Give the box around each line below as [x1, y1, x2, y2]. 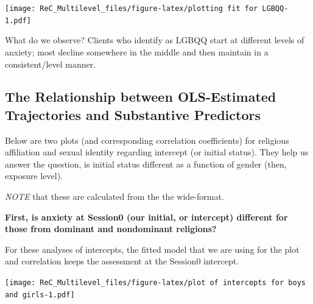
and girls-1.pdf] [5, 290, 75, 299]
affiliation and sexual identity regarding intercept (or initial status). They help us [5, 146, 309, 158]
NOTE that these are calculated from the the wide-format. [5, 190, 224, 203]
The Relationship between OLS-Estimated [5, 87, 276, 106]
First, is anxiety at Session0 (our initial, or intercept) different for [5, 210, 288, 223]
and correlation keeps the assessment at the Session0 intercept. [5, 255, 239, 267]
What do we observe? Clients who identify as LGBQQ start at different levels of [5, 34, 304, 46]
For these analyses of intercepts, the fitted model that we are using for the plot [5, 242, 300, 255]
